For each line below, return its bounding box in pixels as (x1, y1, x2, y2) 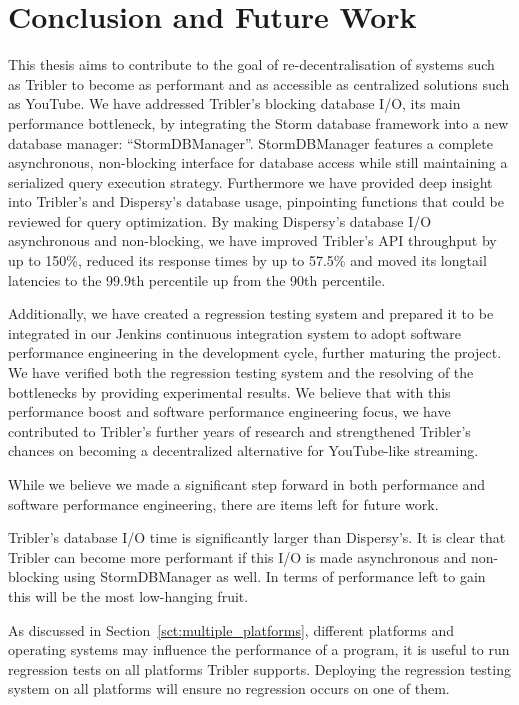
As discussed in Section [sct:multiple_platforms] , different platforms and (8, 619, 454, 640)
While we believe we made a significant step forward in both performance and (8, 474, 486, 494)
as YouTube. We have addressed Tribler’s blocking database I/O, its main (8, 93, 461, 114)
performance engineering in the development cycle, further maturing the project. (8, 342, 502, 363)
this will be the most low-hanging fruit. (8, 585, 249, 606)
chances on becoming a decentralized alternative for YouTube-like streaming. (8, 440, 479, 461)
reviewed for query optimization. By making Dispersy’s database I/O (8, 210, 432, 231)
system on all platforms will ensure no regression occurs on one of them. (8, 678, 450, 699)
